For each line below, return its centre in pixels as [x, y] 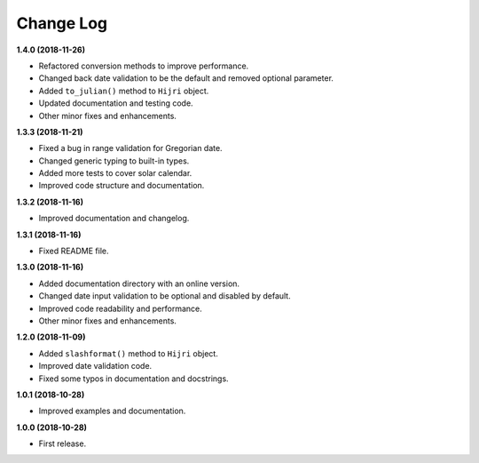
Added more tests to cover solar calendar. [115, 173]
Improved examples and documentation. [112, 411]
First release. [63, 443]
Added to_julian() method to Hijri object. [124, 91]
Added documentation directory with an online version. [139, 283]
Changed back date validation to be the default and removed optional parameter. [186, 78]
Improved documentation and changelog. [114, 219]
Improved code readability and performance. [121, 308]
